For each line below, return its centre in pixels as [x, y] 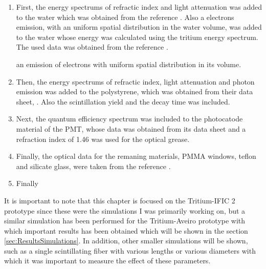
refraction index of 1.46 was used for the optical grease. [103, 139]
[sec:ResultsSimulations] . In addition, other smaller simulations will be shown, [126, 241]
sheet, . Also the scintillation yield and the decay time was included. [123, 101]
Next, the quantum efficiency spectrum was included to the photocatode [129, 119]
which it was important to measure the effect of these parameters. [107, 261]
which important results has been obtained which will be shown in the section [126, 230]
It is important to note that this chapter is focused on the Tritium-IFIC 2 [120, 200]
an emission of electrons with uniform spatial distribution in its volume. [129, 64]
